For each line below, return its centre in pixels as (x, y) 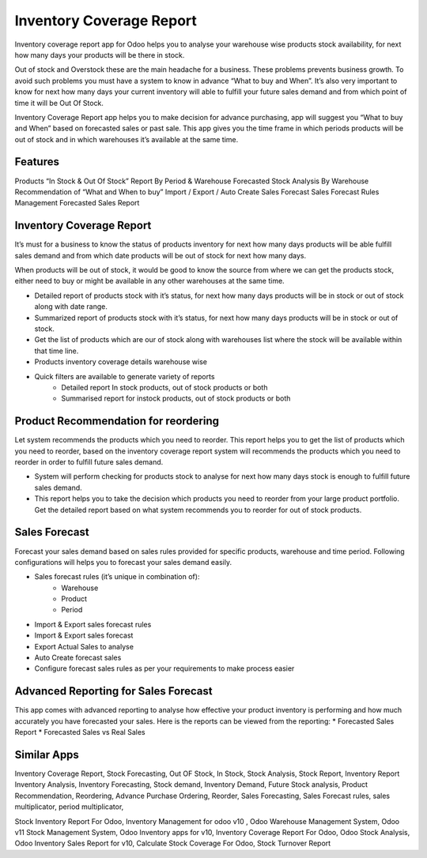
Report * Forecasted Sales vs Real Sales (80, 732)
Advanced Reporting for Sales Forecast (113, 691)
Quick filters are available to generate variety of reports (125, 376)
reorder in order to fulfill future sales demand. (89, 462)
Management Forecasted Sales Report (77, 203)
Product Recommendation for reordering (117, 421)
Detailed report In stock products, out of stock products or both (164, 387)
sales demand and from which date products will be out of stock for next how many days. (161, 255)
